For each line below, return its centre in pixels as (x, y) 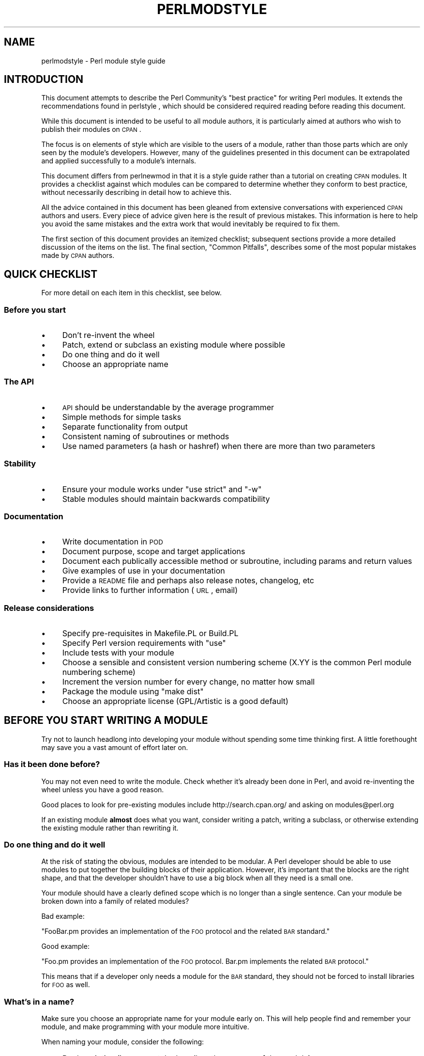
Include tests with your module (118, 653)
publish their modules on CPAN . (91, 129)
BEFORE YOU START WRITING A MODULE (106, 720)
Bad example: (63, 916)
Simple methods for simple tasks (122, 417)
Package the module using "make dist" (133, 692)
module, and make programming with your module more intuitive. (145, 1027)
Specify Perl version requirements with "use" (144, 643)
